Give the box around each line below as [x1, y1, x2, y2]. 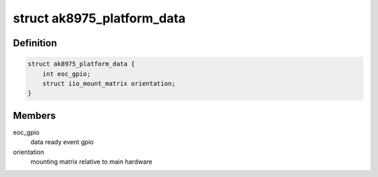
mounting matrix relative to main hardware [30, 157, 153, 166]
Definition [13, 37, 57, 49]
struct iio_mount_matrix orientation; [42, 79, 176, 87]
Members [13, 109, 56, 122]
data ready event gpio [30, 138, 94, 146]
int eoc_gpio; [42, 70, 91, 78]
